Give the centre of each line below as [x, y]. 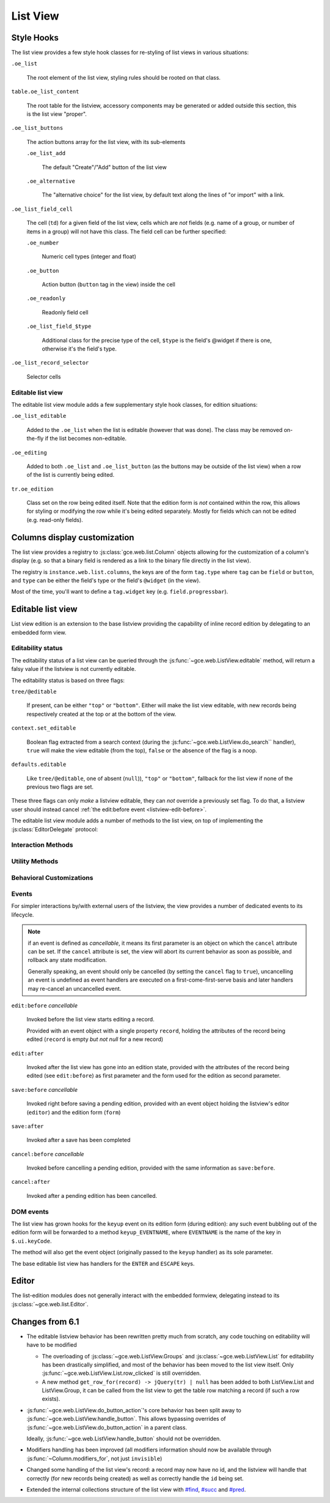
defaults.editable [39, 765]
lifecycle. [23, 914]
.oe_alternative [51, 181]
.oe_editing [29, 452]
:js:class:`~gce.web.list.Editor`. [50, 1304]
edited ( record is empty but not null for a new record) [95, 1039]
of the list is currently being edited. [71, 475]
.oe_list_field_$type [59, 327]
